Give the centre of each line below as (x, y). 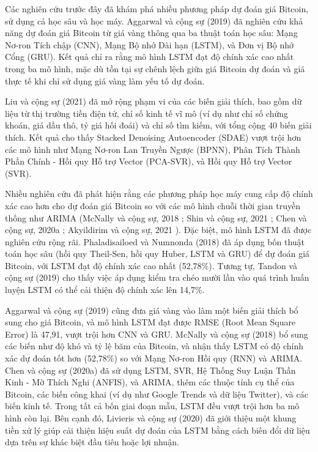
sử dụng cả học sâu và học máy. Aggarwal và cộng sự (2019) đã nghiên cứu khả (154, 20)
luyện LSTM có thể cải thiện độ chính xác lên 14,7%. (105, 290)
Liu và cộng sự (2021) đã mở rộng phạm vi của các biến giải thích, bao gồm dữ (153, 101)
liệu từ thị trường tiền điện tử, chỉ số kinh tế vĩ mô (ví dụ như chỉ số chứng (147, 113)
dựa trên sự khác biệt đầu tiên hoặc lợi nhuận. (92, 442)
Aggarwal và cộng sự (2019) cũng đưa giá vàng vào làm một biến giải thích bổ (152, 310)
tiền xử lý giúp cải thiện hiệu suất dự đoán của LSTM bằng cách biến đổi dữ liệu (157, 430)
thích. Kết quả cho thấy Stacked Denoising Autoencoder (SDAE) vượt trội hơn (153, 137)
